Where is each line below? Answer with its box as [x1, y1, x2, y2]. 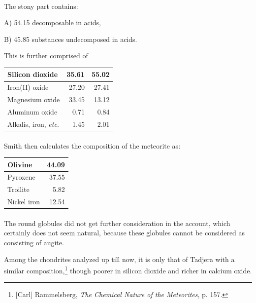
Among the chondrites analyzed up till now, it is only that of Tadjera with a [4, 254, 235, 264]
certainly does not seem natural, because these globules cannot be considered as [4, 227, 245, 238]
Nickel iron [7, 196, 40, 207]
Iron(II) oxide [7, 82, 49, 92]
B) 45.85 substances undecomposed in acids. [4, 34, 137, 44]
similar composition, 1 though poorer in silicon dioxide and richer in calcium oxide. [4, 264, 252, 275]
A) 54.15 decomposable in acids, [4, 17, 101, 28]
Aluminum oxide [7, 107, 58, 116]
